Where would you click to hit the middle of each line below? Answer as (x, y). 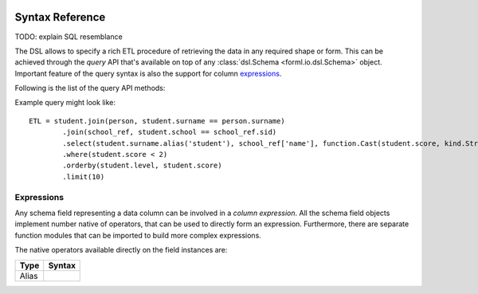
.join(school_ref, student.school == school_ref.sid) (170, 132)
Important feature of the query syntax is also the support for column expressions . (148, 73)
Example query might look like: (65, 103)
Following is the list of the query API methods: (90, 88)
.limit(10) (84, 176)
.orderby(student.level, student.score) (142, 166)
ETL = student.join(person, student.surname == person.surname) (157, 121)
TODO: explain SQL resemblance (69, 37)
